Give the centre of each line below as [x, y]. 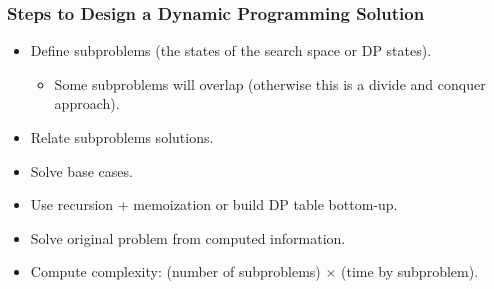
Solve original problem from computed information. [188, 237]
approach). [87, 103]
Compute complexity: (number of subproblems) [175, 271]
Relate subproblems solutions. [122, 137]
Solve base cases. [81, 170]
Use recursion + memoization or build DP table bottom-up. [214, 204]
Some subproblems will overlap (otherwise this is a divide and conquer [270, 83]
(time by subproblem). [410, 271]
